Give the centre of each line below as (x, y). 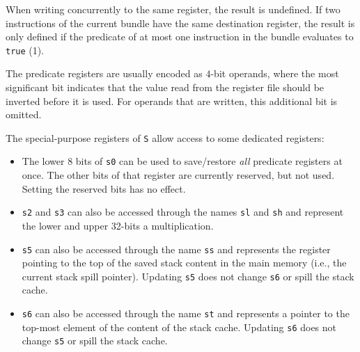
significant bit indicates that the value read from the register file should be (165, 87)
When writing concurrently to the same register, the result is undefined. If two (173, 9)
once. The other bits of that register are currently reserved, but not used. (178, 175)
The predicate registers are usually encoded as (104, 73)
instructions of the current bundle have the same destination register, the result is (180, 23)
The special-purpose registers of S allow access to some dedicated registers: (165, 137)
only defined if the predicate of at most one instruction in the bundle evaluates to (180, 37)
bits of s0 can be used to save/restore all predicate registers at (209, 161)
